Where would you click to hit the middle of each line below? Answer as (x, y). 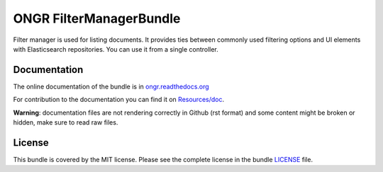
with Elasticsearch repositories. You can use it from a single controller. (116, 49)
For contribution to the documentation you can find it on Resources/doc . (119, 100)
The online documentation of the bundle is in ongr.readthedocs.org (111, 86)
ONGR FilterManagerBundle (97, 18)
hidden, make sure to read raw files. (66, 122)
